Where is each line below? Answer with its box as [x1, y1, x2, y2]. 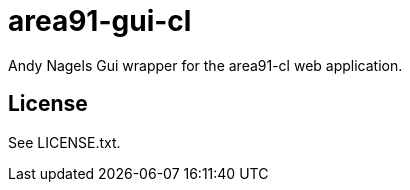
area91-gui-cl [8, 4, 192, 38]
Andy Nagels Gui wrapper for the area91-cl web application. [8, 56, 403, 74]
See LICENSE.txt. [8, 133, 121, 151]
